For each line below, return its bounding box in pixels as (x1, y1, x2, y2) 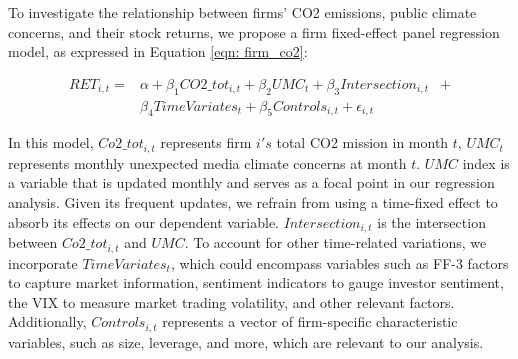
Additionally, (8, 311, 87, 332)
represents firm (160, 132, 252, 153)
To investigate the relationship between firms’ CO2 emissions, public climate (8, 2, 477, 22)
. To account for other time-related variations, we (184, 232, 487, 253)
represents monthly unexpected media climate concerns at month (8, 152, 407, 173)
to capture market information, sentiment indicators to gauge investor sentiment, (8, 272, 504, 293)
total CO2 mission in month (276, 132, 449, 153)
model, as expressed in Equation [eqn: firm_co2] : (8, 41, 308, 62)
